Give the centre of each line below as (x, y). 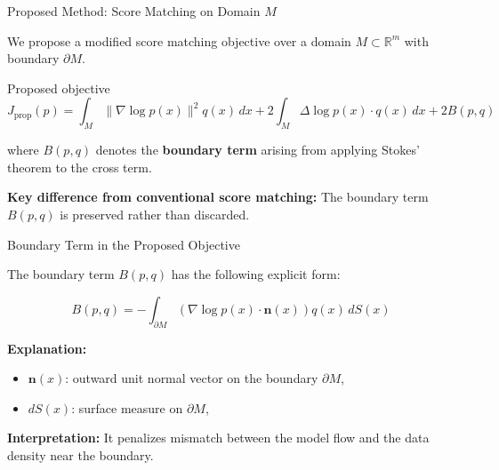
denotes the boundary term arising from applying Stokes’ (258, 150)
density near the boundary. (80, 454)
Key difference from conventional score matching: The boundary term (218, 197)
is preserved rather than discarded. (155, 214)
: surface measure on (127, 407)
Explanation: (47, 348)
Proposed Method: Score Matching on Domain (134, 11)
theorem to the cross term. (80, 167)
